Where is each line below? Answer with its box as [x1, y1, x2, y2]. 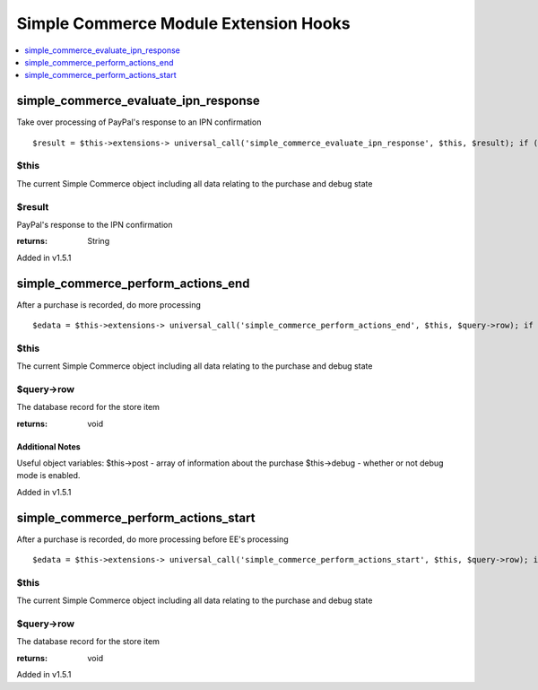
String [87, 236, 110, 247]
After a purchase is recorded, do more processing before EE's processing [16, 534, 289, 545]
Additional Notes [16, 441, 81, 452]
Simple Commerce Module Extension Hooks [16, 13, 351, 33]
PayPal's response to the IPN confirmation [16, 219, 173, 230]
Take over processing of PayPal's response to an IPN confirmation [16, 117, 262, 127]
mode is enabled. [16, 470, 81, 481]
